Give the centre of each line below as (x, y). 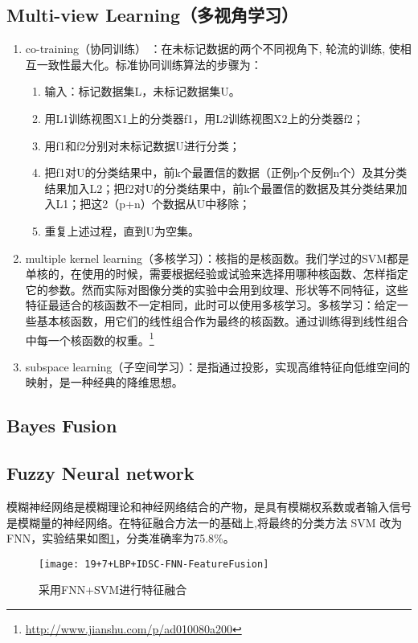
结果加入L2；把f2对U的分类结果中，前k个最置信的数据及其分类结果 (220, 188)
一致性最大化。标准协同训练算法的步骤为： (149, 64)
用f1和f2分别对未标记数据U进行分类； (142, 145)
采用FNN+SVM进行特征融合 (113, 590)
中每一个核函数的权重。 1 (90, 338)
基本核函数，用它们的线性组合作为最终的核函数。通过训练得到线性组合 (222, 320)
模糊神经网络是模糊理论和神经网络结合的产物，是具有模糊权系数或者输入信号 (209, 506)
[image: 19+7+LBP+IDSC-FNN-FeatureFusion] (154, 564)
